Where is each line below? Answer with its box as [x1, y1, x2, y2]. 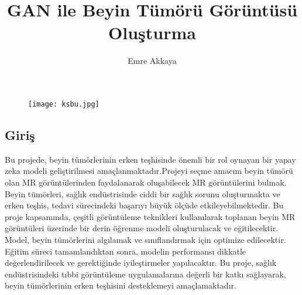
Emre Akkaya [128, 54, 177, 67]
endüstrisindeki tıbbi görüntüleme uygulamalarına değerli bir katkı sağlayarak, [5, 267, 286, 280]
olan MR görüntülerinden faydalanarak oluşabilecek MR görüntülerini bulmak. [5, 176, 287, 188]
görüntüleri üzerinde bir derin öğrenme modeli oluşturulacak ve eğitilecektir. [5, 222, 279, 234]
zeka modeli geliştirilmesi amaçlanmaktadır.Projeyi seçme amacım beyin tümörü [5, 164, 293, 177]
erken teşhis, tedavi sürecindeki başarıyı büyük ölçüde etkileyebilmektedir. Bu [5, 199, 284, 211]
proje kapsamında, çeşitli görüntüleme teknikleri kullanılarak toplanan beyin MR [5, 210, 296, 222]
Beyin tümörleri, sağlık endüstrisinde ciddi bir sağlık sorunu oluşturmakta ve [5, 187, 280, 200]
